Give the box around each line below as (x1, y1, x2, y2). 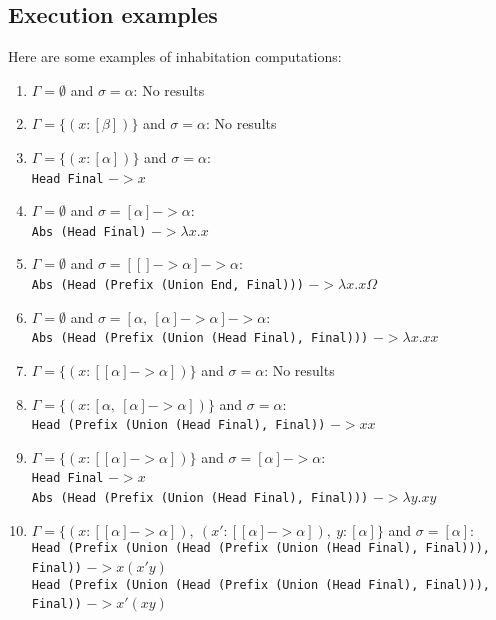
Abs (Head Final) (31, 224, 147, 239)
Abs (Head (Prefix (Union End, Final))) (31, 278, 304, 293)
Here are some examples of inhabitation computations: (8, 46, 342, 67)
